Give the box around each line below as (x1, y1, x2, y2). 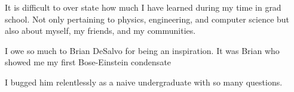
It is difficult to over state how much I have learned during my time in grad (5, 1, 281, 13)
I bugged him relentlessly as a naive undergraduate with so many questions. (5, 75, 283, 88)
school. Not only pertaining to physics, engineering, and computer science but (5, 12, 290, 25)
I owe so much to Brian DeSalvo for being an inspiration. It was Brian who (5, 44, 280, 56)
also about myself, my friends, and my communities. (5, 24, 196, 37)
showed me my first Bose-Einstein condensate (5, 56, 171, 68)
